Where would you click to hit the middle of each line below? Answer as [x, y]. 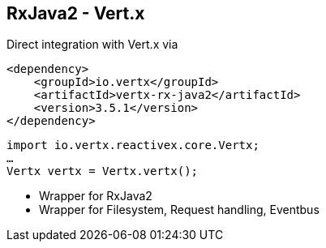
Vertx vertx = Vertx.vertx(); [103, 171]
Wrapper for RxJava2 [96, 196]
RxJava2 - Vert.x [76, 13]
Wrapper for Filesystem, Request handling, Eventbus [179, 210]
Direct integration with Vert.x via [92, 45]
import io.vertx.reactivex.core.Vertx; [133, 145]
